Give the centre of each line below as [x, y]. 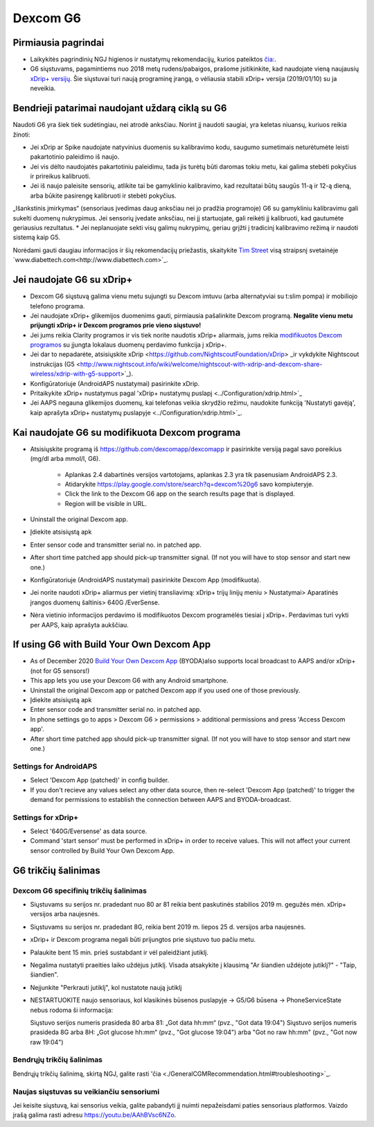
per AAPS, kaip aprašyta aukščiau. [80, 624]
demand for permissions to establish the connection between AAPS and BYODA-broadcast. [161, 799]
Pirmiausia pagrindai [59, 43]
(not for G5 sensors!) [60, 671]
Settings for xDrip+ [46, 817]
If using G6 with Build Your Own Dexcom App [112, 645]
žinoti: [21, 134]
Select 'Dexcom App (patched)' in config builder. [100, 780]
